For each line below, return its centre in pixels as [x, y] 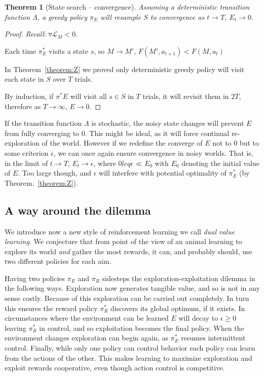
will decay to [198, 318]
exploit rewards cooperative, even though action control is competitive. [115, 368]
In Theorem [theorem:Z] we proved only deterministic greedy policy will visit [125, 69]
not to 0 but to [236, 143]
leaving [15, 328]
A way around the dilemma [78, 210]
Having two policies [35, 278]
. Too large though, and [55, 173]
